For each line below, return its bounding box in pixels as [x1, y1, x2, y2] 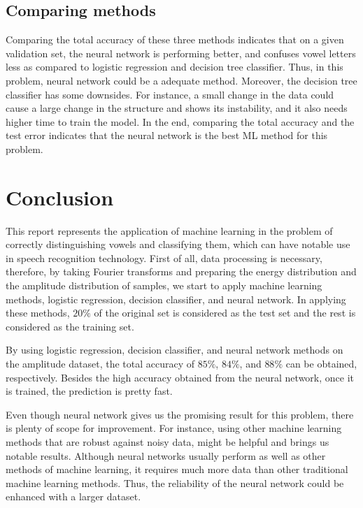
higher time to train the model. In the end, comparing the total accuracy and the [6, 114, 355, 129]
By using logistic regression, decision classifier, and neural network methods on [6, 342, 343, 357]
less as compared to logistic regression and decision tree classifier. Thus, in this [6, 59, 343, 74]
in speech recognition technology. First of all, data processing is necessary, [6, 250, 322, 265]
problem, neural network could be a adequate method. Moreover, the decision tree [6, 73, 357, 87]
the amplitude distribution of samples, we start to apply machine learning [6, 278, 322, 293]
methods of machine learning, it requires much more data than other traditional [6, 462, 348, 477]
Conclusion [6, 182, 114, 211]
